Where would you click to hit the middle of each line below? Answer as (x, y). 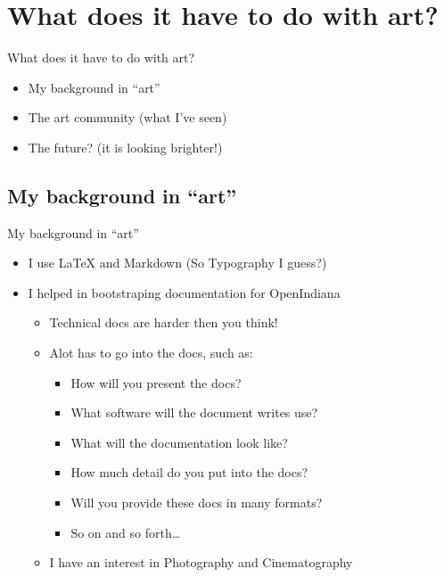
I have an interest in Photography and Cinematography (201, 562)
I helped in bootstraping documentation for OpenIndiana (184, 292)
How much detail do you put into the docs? (189, 472)
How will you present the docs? (156, 382)
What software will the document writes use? (194, 412)
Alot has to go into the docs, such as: (151, 353)
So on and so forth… (126, 532)
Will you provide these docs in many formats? (197, 503)
